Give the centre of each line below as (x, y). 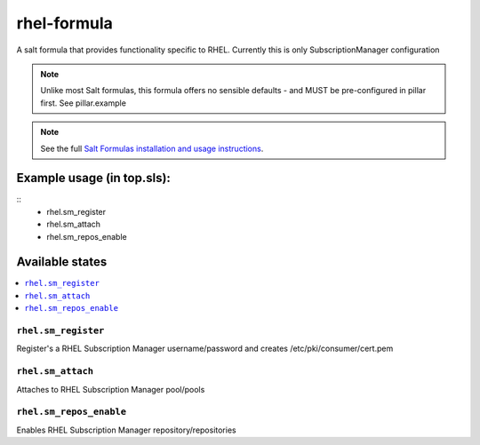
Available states (62, 262)
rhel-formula (64, 23)
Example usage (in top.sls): (93, 178)
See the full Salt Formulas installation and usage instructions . (152, 148)
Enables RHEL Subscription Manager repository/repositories (126, 430)
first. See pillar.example (83, 103)
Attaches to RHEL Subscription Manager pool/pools (111, 389)
